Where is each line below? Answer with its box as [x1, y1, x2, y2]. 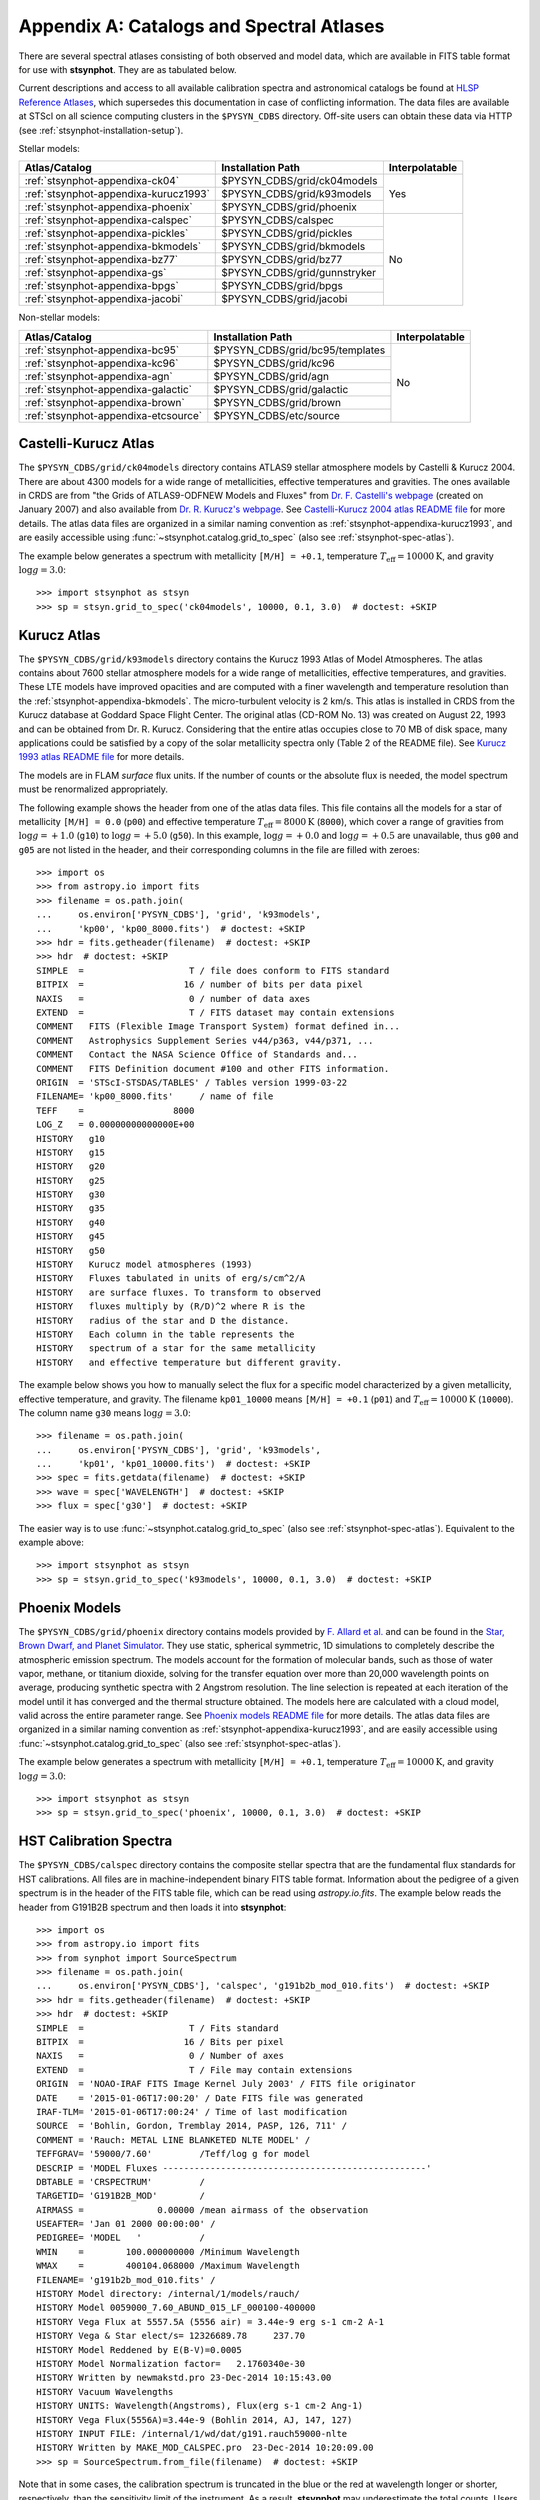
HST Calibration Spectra [18, 1833, 173, 1850]
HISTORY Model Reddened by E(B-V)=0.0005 [36, 2344, 242, 2355]
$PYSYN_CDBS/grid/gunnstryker [221, 266, 377, 280]
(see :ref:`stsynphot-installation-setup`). [18, 124, 184, 136]
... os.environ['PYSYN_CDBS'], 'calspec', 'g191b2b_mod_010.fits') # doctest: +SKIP [36, 1980, 490, 1992]
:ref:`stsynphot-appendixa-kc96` [24, 356, 179, 370]
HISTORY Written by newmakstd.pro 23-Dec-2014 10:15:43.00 [36, 2372, 332, 2384]
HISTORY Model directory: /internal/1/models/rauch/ [36, 2288, 300, 2300]
